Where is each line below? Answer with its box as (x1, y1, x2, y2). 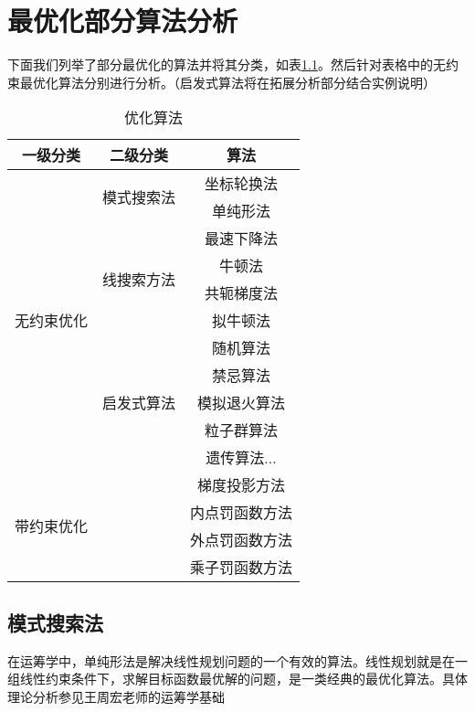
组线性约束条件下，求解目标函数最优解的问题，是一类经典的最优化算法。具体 (7, 669, 468, 688)
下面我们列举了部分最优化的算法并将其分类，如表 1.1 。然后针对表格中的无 (7, 55, 446, 74)
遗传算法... (206, 447, 277, 469)
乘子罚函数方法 (190, 557, 293, 579)
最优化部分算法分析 (7, 2, 238, 39)
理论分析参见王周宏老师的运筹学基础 (7, 686, 225, 706)
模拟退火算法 (197, 392, 286, 414)
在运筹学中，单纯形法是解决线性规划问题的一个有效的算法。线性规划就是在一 (7, 651, 468, 670)
